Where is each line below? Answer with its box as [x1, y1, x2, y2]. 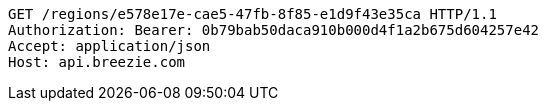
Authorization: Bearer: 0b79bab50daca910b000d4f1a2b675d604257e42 [8, 22, 540, 38]
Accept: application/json [8, 38, 211, 54]
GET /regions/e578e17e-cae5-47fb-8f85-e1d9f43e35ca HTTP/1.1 [8, 6, 497, 22]
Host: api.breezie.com [8, 54, 186, 70]
